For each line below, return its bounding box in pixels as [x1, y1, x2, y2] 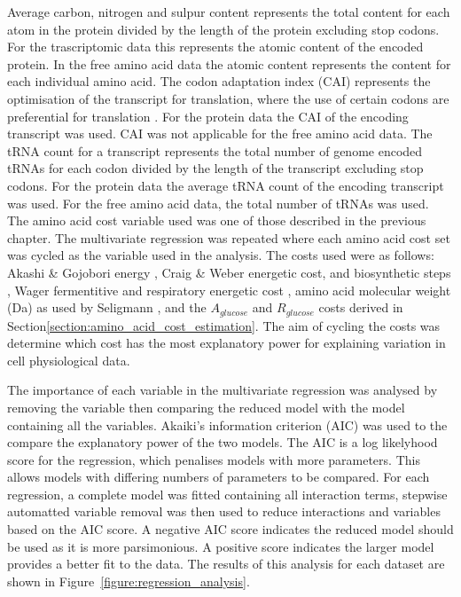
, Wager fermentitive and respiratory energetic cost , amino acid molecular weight [7, 280, 451, 299]
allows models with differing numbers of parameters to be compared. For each [7, 467, 430, 486]
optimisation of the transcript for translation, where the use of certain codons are [7, 89, 449, 107]
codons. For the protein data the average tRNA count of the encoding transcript [7, 176, 444, 194]
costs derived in [318, 298, 403, 317]
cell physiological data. [7, 350, 130, 369]
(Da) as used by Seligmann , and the [7, 298, 207, 317]
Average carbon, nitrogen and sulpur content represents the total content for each [7, 3, 450, 20]
